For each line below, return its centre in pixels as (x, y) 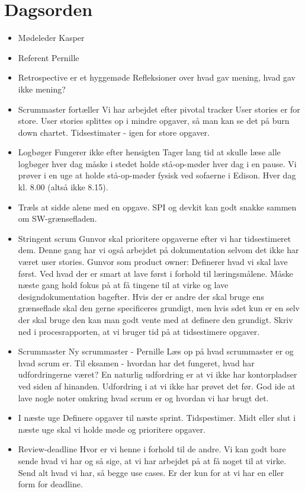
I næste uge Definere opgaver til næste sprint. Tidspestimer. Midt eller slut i (157, 418)
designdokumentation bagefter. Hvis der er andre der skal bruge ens (141, 296)
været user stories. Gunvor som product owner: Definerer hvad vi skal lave (153, 262)
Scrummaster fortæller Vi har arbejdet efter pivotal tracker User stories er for (159, 109)
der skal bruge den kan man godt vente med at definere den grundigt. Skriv (155, 320)
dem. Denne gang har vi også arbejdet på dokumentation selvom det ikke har (158, 250)
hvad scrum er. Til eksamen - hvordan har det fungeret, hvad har (136, 362)
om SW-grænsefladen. (57, 218)
